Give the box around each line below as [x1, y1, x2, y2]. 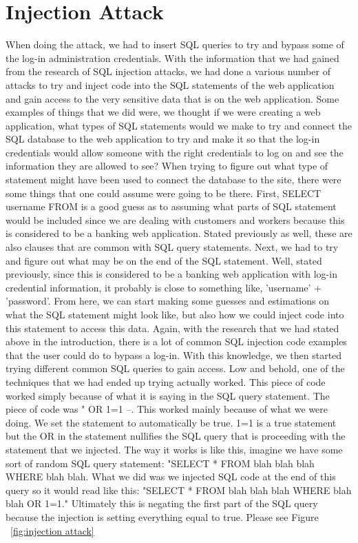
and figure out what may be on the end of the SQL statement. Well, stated [6, 253, 322, 267]
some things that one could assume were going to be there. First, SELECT [6, 185, 322, 200]
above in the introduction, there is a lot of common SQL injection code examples [6, 334, 347, 349]
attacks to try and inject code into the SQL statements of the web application [6, 77, 335, 92]
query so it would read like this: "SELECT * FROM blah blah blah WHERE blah [6, 482, 352, 497]
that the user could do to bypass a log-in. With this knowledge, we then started [6, 347, 342, 362]
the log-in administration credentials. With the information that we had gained [6, 50, 339, 65]
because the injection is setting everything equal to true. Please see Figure [6, 509, 319, 524]
